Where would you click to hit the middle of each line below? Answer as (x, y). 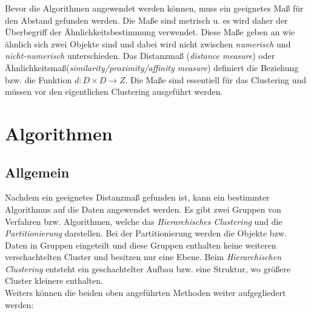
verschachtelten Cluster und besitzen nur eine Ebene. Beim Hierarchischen (143, 257)
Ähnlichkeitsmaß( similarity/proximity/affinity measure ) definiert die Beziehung (152, 67)
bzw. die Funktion (38, 79)
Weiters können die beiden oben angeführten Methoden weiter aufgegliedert (145, 293)
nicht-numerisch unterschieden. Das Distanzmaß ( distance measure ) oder (140, 56)
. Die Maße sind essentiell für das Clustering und (216, 79)
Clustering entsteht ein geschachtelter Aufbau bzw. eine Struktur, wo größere (148, 268)
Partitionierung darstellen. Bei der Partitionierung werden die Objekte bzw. (146, 233)
